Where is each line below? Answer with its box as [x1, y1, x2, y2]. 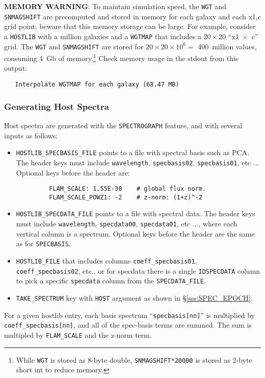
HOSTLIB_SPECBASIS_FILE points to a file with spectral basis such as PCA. [16, 147, 250, 158]
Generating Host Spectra [4, 100, 109, 112]
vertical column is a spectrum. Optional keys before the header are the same [16, 228, 255, 239]
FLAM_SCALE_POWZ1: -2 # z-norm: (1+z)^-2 [49, 193, 202, 201]
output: [4, 63, 28, 73]
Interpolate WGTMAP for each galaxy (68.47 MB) [15, 81, 179, 89]
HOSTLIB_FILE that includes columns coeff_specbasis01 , [16, 255, 197, 266]
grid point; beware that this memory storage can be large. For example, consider [4, 21, 256, 32]
